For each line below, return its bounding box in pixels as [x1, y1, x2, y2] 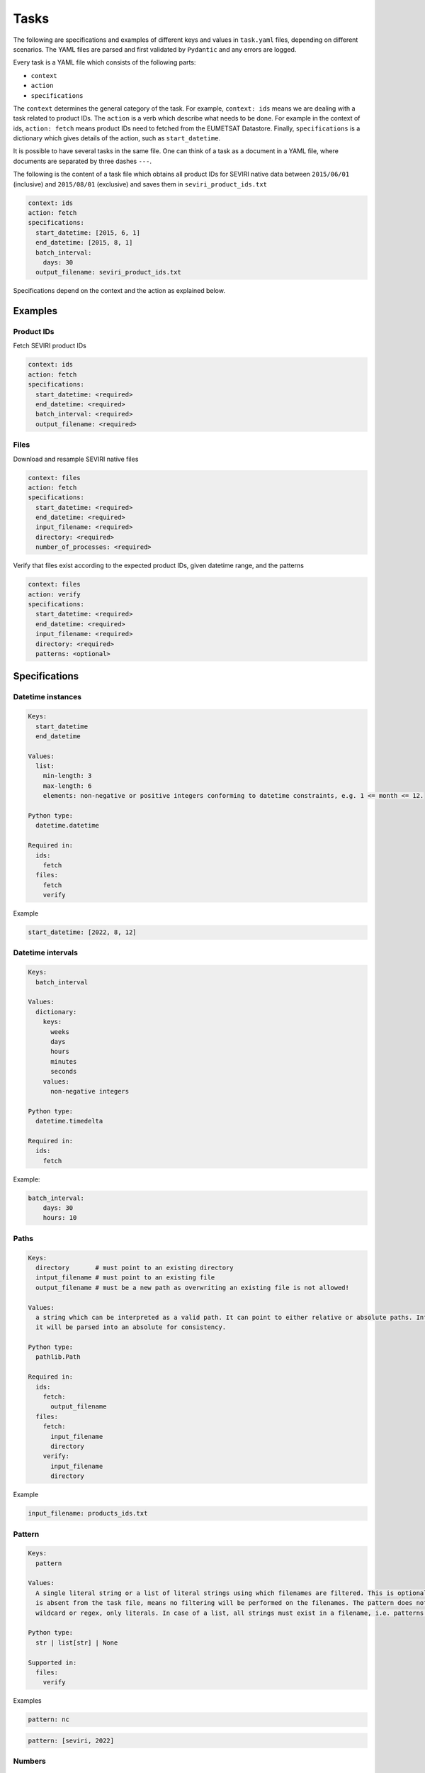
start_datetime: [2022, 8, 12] [28, 928, 137, 936]
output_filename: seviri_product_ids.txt [35, 268, 182, 277]
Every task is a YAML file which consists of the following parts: [13, 58, 196, 67]
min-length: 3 [42, 772, 92, 780]
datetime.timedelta [35, 1117, 103, 1126]
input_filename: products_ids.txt [28, 1509, 148, 1518]
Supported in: [28, 1658, 77, 1667]
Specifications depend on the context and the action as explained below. [13, 287, 226, 295]
